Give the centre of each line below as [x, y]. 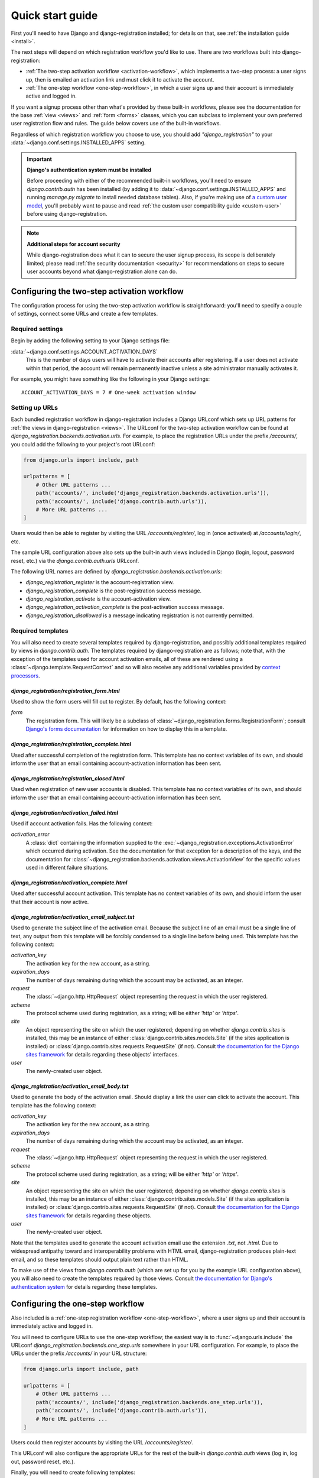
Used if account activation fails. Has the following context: [82, 824]
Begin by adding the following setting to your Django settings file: [90, 341]
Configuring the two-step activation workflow [97, 291]
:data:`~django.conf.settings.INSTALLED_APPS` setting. [78, 142]
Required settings [37, 329]
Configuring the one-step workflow [78, 1304]
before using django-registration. [67, 213]
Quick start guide [54, 15]
